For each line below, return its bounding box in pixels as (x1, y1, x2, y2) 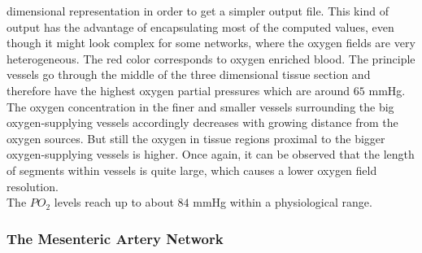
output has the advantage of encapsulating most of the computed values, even (7, 18, 394, 35)
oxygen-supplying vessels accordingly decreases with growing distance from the (7, 114, 398, 131)
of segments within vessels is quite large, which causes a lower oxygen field (7, 161, 377, 178)
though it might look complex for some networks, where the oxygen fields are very (7, 34, 415, 51)
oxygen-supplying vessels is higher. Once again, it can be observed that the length (7, 146, 415, 163)
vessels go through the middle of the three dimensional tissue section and (7, 66, 371, 83)
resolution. (7, 177, 59, 194)
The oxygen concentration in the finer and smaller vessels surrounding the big (7, 98, 394, 115)
